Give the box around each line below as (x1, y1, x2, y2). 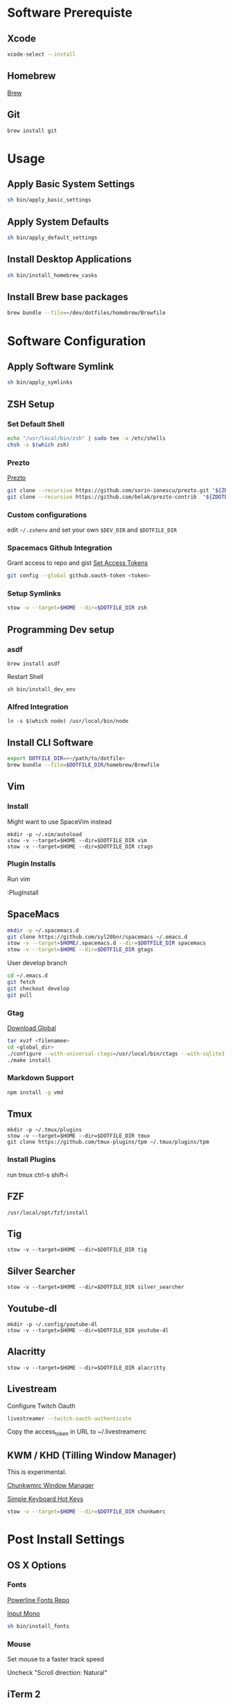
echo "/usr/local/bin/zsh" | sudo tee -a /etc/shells (7, 434, 166, 442)
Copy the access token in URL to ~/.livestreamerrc (7, 1427, 147, 1438)
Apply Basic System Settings (7, 178, 135, 190)
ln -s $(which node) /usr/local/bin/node (7, 718, 129, 725)
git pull (7, 992, 33, 999)
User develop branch (7, 959, 67, 967)
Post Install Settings (7, 1532, 125, 1548)
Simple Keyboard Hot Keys (7, 1495, 84, 1503)
